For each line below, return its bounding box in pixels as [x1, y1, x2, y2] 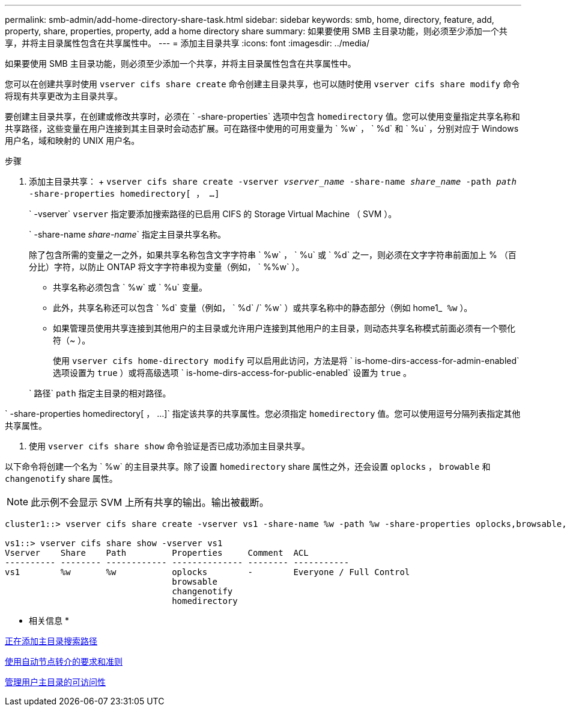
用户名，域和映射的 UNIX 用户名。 [5, 135, 140, 146]
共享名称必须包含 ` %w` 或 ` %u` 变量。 [53, 282, 207, 292]
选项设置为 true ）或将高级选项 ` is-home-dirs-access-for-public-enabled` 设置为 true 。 [53, 368, 412, 378]
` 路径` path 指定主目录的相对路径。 [29, 388, 171, 398]
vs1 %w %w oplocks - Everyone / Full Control [5, 567, 410, 577]
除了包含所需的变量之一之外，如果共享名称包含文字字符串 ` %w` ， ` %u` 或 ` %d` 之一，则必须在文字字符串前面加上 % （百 [29, 250, 517, 260]
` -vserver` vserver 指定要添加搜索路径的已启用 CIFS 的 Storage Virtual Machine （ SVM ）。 [29, 209, 397, 219]
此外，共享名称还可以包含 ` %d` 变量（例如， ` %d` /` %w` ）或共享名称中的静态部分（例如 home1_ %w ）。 [53, 303, 473, 313]
